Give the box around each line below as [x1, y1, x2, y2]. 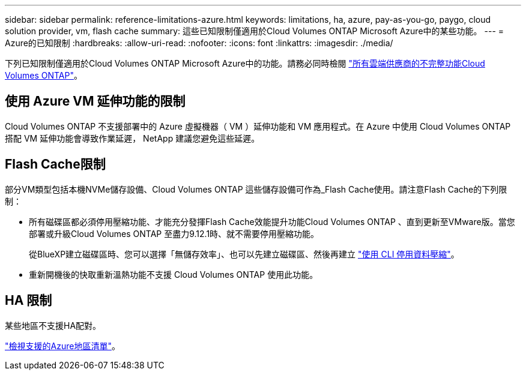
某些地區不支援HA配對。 [5, 320, 101, 331]
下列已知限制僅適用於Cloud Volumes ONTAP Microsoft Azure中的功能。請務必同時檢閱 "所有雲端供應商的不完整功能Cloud [5, 58, 485, 68]
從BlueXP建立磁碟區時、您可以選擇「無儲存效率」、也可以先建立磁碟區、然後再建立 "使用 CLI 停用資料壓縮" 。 [29, 248, 459, 259]
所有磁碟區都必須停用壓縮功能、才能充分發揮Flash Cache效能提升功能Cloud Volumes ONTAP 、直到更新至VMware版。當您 [29, 216, 515, 227]
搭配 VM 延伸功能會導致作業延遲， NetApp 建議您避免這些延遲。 [5, 133, 260, 143]
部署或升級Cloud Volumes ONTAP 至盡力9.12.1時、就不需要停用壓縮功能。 [29, 228, 319, 239]
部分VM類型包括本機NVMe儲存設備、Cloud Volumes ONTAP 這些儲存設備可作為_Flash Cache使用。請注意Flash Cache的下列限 [5, 184, 507, 194]
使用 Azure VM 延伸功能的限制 [5, 94, 186, 109]
